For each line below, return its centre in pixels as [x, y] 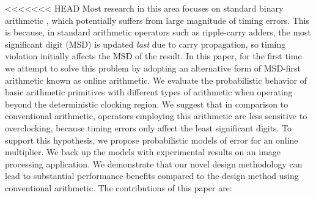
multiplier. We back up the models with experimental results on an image [143, 152]
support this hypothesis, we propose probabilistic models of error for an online [152, 140]
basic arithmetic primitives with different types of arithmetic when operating [149, 92]
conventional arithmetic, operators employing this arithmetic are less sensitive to [156, 116]
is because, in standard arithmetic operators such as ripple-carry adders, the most [158, 32]
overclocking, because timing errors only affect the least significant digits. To [149, 127]
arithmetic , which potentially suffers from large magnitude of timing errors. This [157, 20]
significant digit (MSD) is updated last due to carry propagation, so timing [145, 44]
